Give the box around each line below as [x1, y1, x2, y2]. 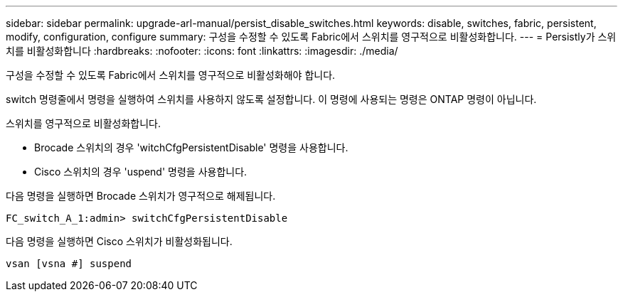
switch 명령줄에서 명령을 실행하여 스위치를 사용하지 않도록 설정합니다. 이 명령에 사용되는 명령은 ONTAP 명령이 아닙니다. [6, 93, 537, 105]
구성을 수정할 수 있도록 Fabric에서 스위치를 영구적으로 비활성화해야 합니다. [6, 69, 336, 81]
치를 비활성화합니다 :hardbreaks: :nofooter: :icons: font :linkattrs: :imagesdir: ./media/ [6, 45, 398, 57]
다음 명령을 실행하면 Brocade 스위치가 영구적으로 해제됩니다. [6, 190, 276, 202]
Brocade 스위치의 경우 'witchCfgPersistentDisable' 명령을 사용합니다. [34, 141, 348, 153]
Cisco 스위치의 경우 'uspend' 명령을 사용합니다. [34, 166, 247, 178]
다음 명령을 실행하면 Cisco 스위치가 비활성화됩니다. [6, 235, 233, 247]
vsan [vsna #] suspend [6, 258, 132, 269]
